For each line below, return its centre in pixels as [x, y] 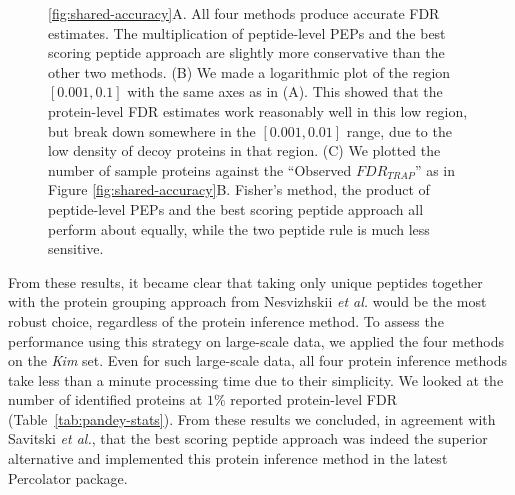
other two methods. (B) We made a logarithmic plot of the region [249, 71]
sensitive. [76, 248]
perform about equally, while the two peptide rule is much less [239, 228]
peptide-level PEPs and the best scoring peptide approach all [236, 208]
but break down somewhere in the [152, 130]
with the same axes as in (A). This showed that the [285, 91]
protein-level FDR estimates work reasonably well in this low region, [258, 110]
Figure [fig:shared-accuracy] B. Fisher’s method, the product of [239, 189]
